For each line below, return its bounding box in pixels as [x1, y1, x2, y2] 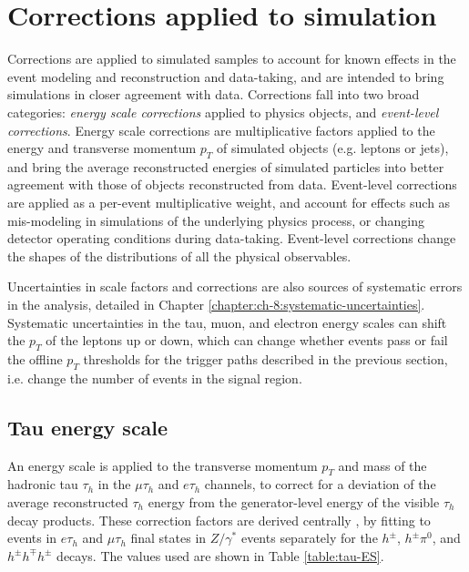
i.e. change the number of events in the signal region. [7, 368, 302, 387]
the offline [7, 350, 63, 369]
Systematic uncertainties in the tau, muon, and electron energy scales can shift [7, 312, 447, 332]
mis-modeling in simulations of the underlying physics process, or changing [7, 210, 425, 230]
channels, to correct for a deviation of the [204, 475, 436, 494]
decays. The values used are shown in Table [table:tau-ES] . [56, 546, 384, 565]
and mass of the [338, 455, 427, 475]
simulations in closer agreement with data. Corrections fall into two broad [7, 85, 420, 104]
